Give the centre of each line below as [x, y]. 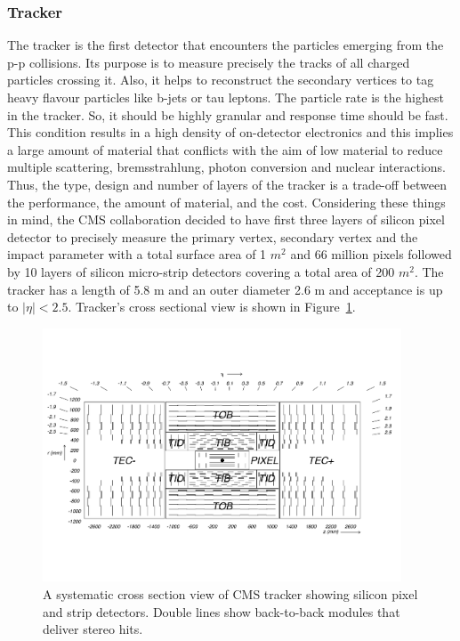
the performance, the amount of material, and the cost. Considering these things [226, 202]
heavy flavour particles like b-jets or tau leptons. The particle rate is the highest [226, 97]
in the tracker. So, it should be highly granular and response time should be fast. [228, 114]
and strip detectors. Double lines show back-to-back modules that [222, 611]
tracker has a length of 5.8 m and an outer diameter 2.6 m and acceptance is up [225, 289]
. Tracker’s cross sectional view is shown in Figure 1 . [212, 307]
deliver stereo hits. [93, 629]
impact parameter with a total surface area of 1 [137, 254]
